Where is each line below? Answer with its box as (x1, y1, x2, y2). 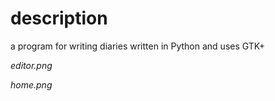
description (10, 7, 108, 30)
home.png (10, 78, 53, 91)
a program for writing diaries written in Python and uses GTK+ (10, 40, 265, 52)
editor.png (10, 59, 53, 71)
